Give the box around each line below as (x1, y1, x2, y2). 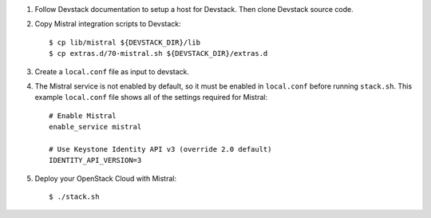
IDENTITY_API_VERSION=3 (49, 156, 142, 165)
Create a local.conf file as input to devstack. (34, 66, 190, 76)
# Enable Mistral (49, 111, 117, 120)
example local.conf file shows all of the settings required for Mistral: (34, 93, 268, 102)
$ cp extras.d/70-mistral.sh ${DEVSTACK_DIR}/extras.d (49, 49, 268, 58)
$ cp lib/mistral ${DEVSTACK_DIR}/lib (49, 38, 201, 47)
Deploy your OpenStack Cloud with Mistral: (34, 173, 177, 183)
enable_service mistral (49, 122, 142, 132)
